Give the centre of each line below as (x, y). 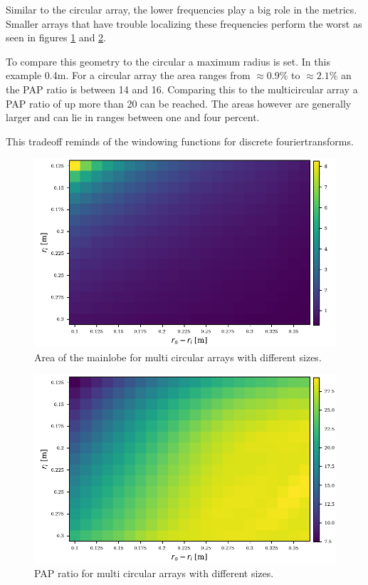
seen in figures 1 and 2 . (56, 37)
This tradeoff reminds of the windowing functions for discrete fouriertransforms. (180, 141)
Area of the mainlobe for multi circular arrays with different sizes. (178, 357)
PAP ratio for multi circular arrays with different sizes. (154, 573)
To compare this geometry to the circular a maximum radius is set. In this (168, 61)
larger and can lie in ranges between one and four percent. (133, 117)
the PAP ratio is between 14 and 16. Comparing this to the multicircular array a (182, 89)
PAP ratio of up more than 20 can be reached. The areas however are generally (179, 103)
